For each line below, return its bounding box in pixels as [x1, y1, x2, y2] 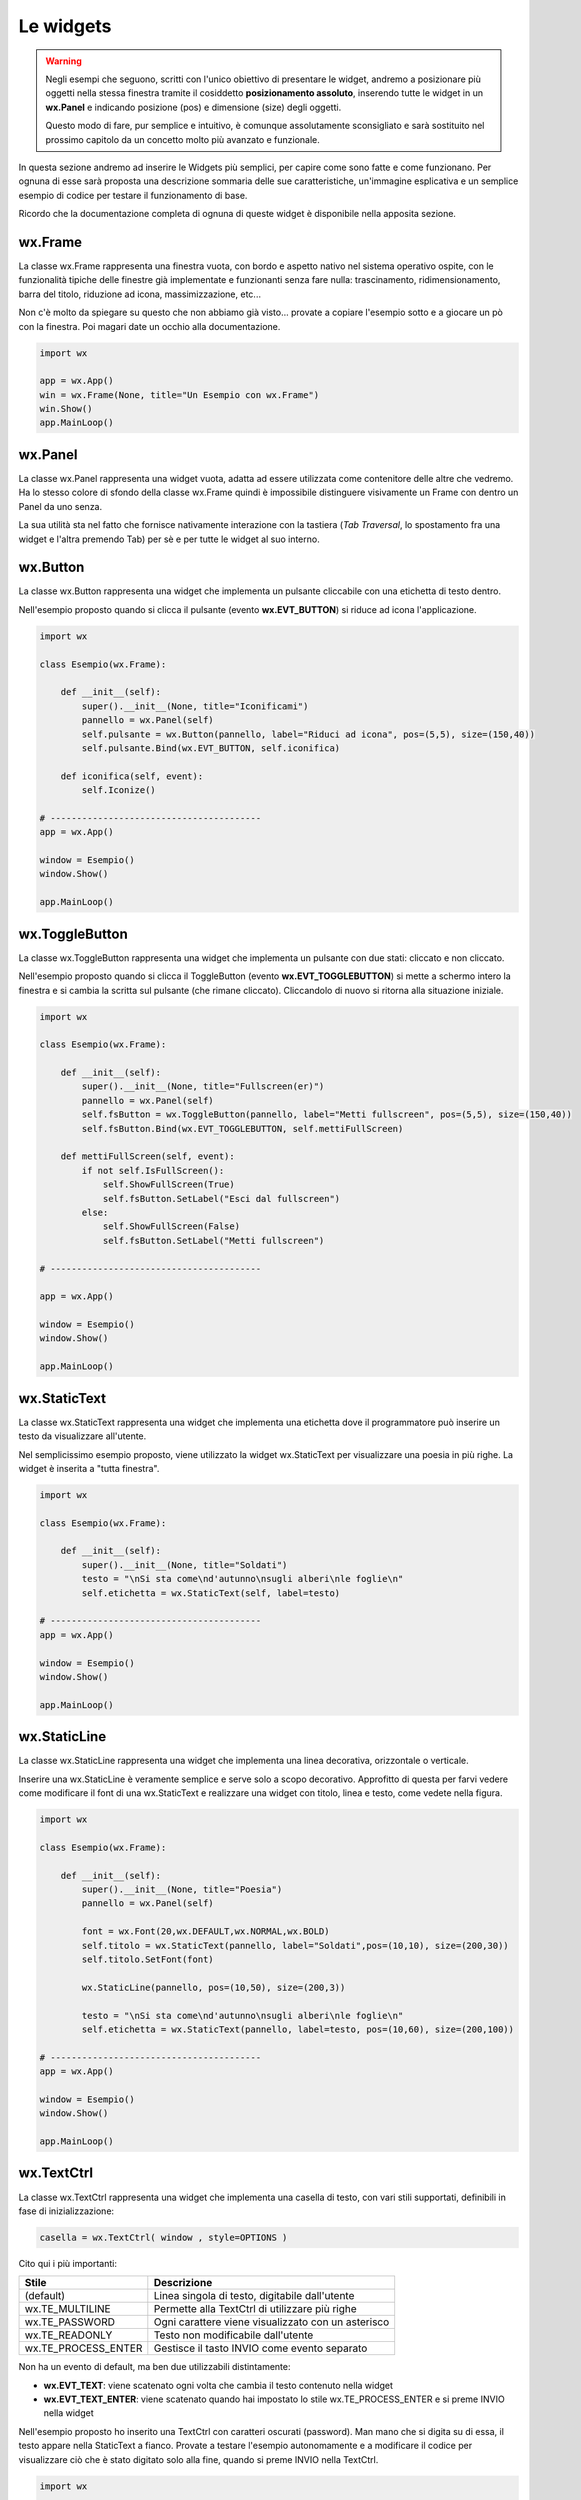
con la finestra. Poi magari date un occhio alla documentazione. [18, 320, 281, 332]
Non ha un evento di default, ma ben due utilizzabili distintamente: [18, 2361, 291, 2373]
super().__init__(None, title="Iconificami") [81, 700, 309, 712]
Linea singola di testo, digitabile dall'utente [153, 2289, 355, 2303]
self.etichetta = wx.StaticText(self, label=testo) [81, 1587, 341, 1599]
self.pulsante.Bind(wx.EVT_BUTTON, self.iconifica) [81, 742, 341, 754]
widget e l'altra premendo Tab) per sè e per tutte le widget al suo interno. [18, 533, 320, 545]
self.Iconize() [81, 785, 157, 796]
